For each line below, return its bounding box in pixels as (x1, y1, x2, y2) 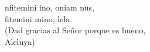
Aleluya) (5, 35, 35, 47)
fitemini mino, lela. (5, 12, 73, 25)
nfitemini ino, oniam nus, (5, 1, 94, 13)
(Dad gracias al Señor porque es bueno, (5, 24, 146, 36)
